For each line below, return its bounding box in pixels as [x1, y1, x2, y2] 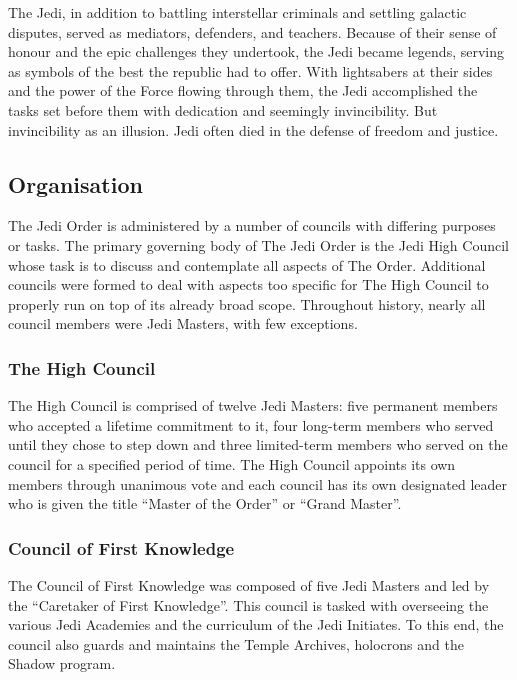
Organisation [8, 168, 143, 199]
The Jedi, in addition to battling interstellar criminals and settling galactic [8, 2, 467, 22]
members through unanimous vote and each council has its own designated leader [8, 473, 508, 494]
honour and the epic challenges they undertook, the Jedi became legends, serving [8, 41, 504, 62]
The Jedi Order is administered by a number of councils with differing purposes [8, 215, 496, 236]
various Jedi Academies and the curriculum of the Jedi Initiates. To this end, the [8, 614, 504, 635]
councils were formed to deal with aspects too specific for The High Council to [8, 274, 489, 295]
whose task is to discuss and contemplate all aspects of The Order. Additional [8, 254, 486, 275]
